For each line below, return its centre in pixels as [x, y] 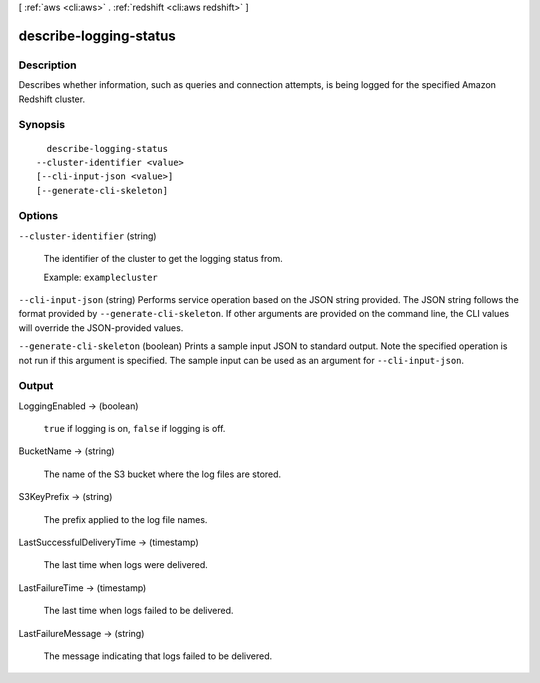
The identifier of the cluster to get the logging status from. [163, 259]
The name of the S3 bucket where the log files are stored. [162, 474]
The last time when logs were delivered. [126, 565]
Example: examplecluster [101, 277]
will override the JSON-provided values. [101, 327]
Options [38, 216]
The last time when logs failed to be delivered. [138, 611]
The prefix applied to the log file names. [125, 519]
